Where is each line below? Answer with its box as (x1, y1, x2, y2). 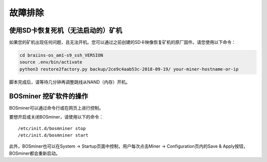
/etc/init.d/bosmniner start (18, 132, 89, 138)
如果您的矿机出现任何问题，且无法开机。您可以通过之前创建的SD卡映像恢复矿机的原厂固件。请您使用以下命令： (9, 40, 236, 45)
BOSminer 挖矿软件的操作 (9, 92, 89, 100)
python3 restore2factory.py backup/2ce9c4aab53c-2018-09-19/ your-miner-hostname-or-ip (19, 66, 239, 72)
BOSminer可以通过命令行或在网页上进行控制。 (9, 105, 104, 111)
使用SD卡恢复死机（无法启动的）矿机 (9, 26, 122, 35)
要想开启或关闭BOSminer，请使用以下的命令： (9, 114, 104, 120)
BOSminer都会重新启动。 (9, 150, 60, 156)
